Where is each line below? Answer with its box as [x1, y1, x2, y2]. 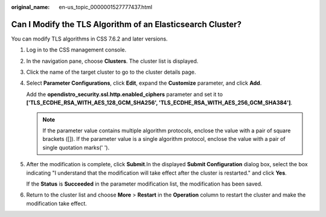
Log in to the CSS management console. [26, 46, 127, 54]
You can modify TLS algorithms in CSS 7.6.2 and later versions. [11, 35, 168, 42]
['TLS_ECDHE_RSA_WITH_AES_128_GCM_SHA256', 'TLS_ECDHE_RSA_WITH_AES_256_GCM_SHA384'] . [26, 99, 293, 106]
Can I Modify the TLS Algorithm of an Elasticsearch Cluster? [11, 19, 241, 30]
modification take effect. [26, 199, 88, 207]
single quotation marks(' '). [42, 144, 110, 151]
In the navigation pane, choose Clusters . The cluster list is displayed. [26, 57, 199, 65]
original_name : [11, 4, 50, 10]
